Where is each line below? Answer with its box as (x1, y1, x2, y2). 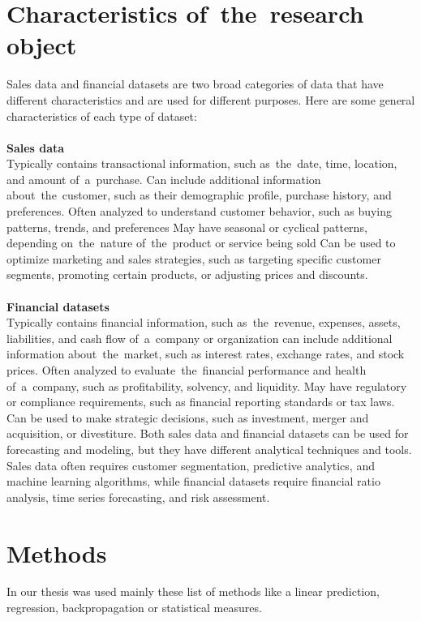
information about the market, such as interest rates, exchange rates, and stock (6, 345, 405, 362)
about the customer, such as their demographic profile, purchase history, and (6, 186, 392, 203)
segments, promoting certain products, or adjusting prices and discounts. (6, 266, 368, 283)
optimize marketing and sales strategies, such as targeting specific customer (6, 250, 381, 267)
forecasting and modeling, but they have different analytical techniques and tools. (6, 440, 412, 457)
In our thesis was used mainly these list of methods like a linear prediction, (6, 583, 380, 600)
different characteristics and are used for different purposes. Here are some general (6, 91, 415, 108)
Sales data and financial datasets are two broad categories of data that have (6, 75, 384, 92)
